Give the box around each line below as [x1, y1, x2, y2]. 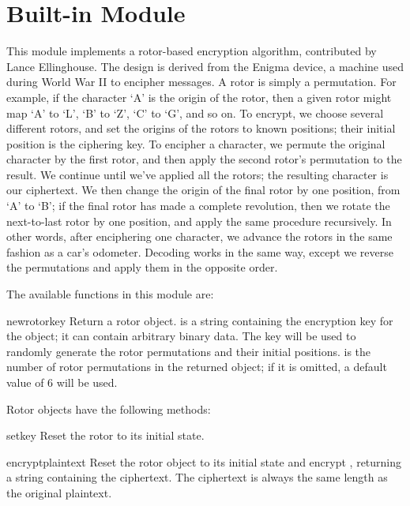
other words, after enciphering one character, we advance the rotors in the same [6, 228, 393, 245]
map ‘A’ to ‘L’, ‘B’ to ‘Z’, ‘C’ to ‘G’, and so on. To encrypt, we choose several [6, 104, 384, 121]
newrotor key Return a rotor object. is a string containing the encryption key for [6, 312, 393, 328]
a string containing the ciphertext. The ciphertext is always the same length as [6, 469, 388, 485]
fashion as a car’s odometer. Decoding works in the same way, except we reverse [6, 243, 393, 260]
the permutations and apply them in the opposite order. [6, 259, 278, 275]
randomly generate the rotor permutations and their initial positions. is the [6, 343, 371, 359]
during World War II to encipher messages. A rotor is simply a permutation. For [6, 73, 397, 90]
